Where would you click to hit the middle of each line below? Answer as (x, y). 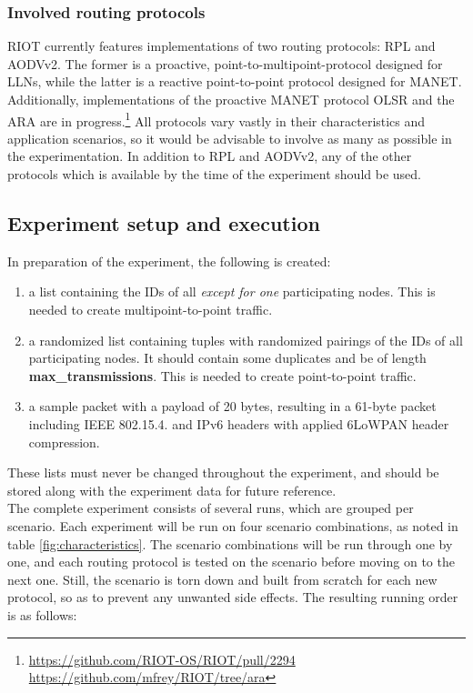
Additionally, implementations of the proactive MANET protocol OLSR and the (231, 99)
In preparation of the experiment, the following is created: (169, 261)
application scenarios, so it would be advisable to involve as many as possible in (230, 138)
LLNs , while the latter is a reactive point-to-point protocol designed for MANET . (235, 81)
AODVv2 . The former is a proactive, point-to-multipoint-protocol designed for (225, 63)
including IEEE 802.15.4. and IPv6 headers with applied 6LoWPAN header (239, 423)
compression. (64, 442)
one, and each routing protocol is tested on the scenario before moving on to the (231, 562)
